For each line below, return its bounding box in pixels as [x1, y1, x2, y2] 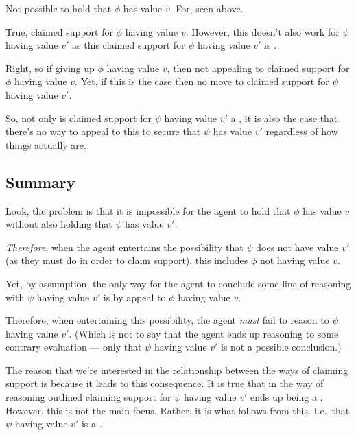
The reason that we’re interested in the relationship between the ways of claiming [5, 362, 348, 377]
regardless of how [265, 124, 338, 139]
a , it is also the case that [230, 110, 338, 125]
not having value [259, 253, 330, 268]
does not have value [256, 239, 339, 254]
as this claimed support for [72, 38, 185, 52]
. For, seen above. [169, 1, 244, 15]
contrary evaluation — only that [5, 340, 142, 354]
